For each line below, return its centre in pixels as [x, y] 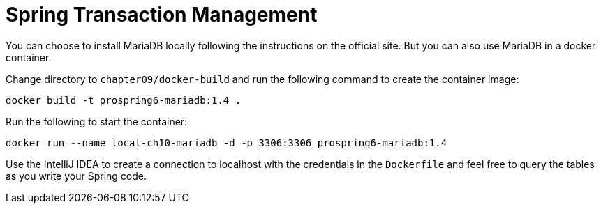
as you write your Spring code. [76, 176]
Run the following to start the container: [97, 121]
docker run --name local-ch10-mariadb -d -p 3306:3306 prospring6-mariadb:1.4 [227, 142]
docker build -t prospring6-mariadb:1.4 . [124, 100]
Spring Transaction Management [162, 15]
